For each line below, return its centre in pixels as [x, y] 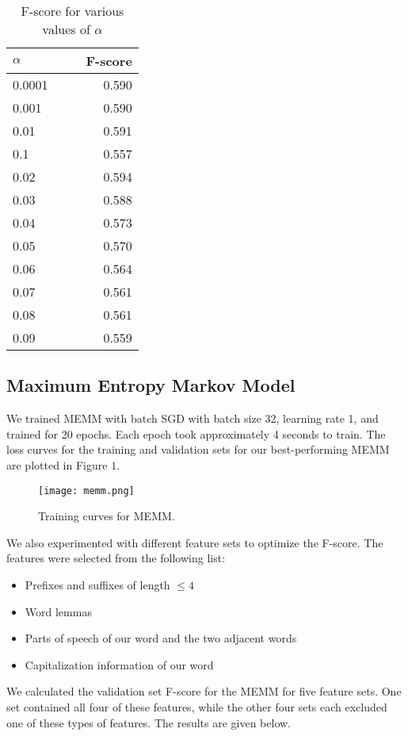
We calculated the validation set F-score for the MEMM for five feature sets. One [204, 691]
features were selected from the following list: [116, 558]
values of [66, 29]
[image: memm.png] [86, 491]
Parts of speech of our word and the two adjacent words [161, 638]
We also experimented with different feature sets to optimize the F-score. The [195, 542]
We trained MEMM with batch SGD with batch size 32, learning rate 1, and [193, 418]
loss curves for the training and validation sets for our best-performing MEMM [198, 449]
